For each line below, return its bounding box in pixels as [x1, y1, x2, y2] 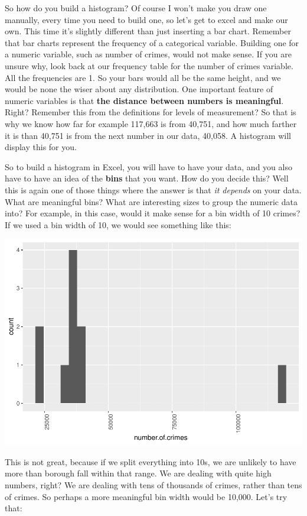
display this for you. [5, 141, 77, 153]
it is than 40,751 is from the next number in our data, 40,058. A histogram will [5, 129, 291, 141]
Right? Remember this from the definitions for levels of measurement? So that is [5, 106, 296, 118]
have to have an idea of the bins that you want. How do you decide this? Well [5, 172, 289, 184]
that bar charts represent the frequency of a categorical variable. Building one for [5, 36, 299, 48]
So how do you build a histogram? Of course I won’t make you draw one [5, 2, 267, 14]
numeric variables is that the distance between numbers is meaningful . [5, 94, 284, 106]
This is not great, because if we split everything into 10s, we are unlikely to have [5, 455, 296, 468]
